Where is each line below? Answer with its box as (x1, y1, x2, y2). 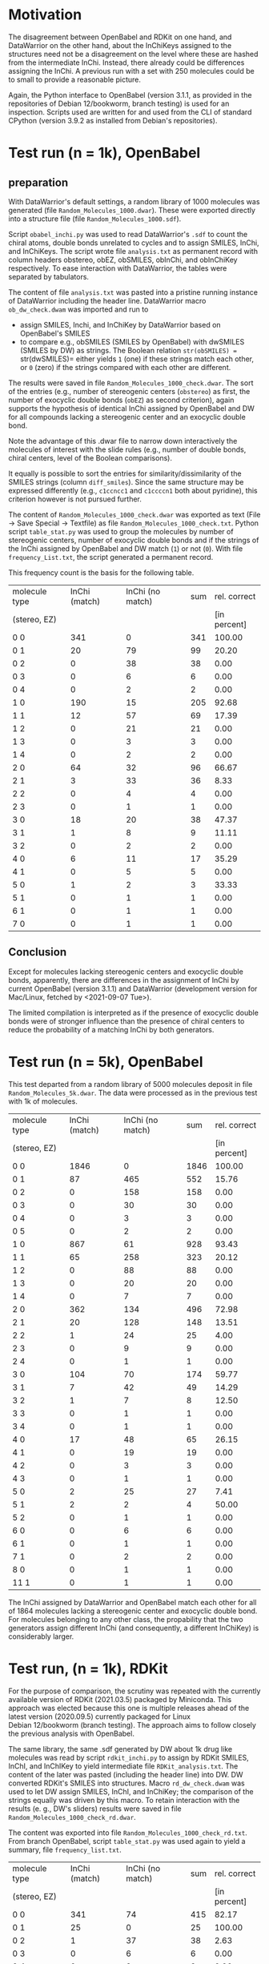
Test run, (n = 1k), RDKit (8, 1660, 168, 1677)
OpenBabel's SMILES (19, 328, 90, 338)
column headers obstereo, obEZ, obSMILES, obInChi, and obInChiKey (8, 255, 238, 264)
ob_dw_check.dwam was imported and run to (8, 304, 149, 314)
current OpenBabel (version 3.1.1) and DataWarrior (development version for (8, 984, 258, 993)
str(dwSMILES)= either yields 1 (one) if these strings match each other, (19, 354, 255, 364)
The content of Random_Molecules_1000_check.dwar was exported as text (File (8, 509, 261, 519)
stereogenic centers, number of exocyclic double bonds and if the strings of (8, 535, 259, 545)
